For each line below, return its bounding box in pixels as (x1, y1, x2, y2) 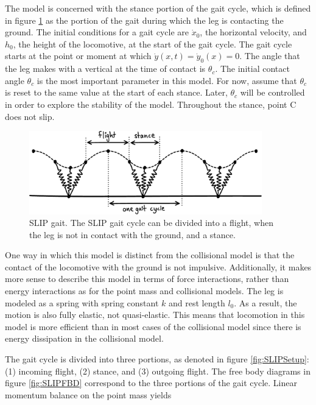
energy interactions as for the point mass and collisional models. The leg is (5, 284, 284, 297)
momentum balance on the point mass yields (5, 388, 172, 401)
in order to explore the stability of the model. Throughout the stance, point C (5, 97, 297, 110)
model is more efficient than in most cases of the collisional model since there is (5, 320, 301, 333)
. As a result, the (234, 296, 297, 309)
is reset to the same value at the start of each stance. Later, (5, 86, 228, 99)
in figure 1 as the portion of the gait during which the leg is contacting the (5, 13, 284, 26)
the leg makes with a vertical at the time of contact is (5, 62, 206, 75)
